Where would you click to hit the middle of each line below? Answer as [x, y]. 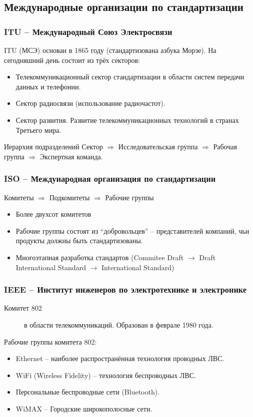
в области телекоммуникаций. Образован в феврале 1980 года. [119, 324]
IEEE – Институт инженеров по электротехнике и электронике [125, 289]
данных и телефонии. [48, 86]
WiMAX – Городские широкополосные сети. [84, 408]
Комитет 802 [23, 308]
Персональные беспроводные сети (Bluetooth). [88, 392]
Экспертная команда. [71, 156]
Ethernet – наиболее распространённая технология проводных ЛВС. [120, 358]
